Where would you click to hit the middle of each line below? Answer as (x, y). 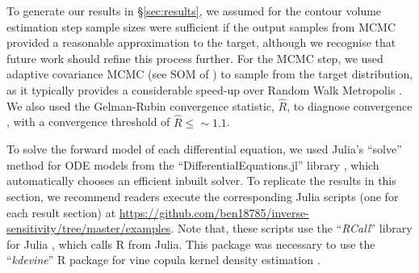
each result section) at (61, 212)
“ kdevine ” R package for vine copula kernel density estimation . (163, 260)
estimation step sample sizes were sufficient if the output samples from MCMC (201, 26)
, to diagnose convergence (350, 105)
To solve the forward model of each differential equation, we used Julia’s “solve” (204, 149)
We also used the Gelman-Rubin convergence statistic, (140, 105)
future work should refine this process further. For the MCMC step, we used (195, 58)
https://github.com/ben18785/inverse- (214, 212)
